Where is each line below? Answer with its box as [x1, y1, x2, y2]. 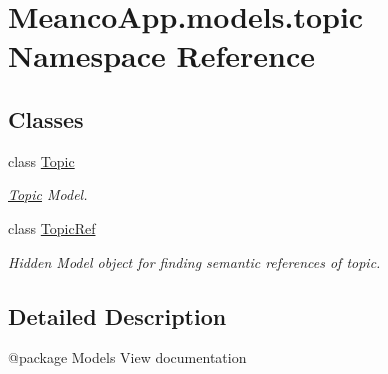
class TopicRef [8, 217, 96, 238]
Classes [8, 103, 84, 134]
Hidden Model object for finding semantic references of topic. [8, 251, 381, 272]
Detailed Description [8, 300, 227, 331]
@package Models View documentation [8, 347, 247, 368]
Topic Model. [8, 184, 88, 205]
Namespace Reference [8, 35, 315, 76]
